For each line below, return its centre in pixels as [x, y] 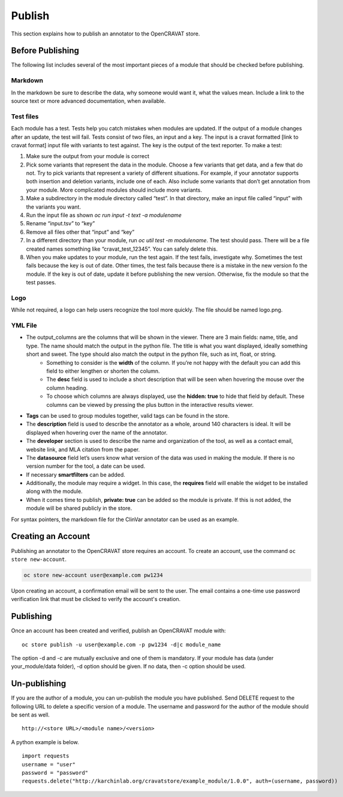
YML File [24, 326]
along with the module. [55, 491]
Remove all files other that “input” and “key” [80, 232]
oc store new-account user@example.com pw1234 [93, 575]
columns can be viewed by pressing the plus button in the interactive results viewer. [150, 405]
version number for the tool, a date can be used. [86, 466]
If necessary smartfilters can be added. [76, 474]
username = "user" [49, 764]
